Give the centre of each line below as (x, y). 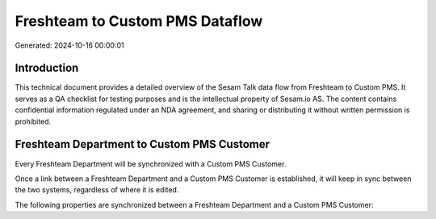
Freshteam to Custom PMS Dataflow (139, 21)
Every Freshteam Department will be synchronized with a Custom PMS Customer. (151, 164)
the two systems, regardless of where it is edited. (97, 190)
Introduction (47, 68)
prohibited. (33, 121)
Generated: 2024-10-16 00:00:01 (69, 45)
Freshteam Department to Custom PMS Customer (143, 144)
